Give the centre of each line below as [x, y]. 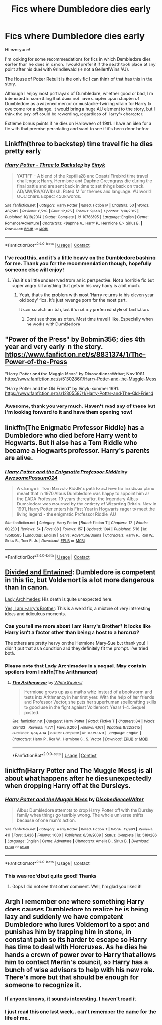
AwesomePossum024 [31, 478]
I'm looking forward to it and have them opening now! [69, 412]
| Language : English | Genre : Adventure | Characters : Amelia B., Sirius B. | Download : [77, 841]
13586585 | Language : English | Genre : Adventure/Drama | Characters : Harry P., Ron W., [80, 535]
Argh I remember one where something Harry [75, 902]
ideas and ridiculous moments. [35, 614]
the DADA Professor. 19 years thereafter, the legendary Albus [77, 499]
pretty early [23, 151]
